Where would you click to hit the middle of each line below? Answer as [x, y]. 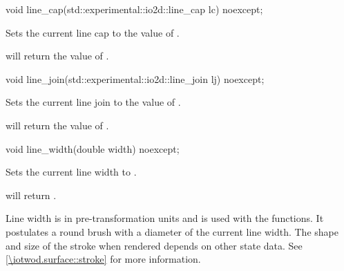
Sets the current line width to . [71, 172]
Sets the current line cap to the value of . [93, 32]
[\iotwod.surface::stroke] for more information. [103, 259]
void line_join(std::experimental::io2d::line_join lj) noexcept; [135, 78]
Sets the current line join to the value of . [93, 102]
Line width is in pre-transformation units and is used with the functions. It [165, 218]
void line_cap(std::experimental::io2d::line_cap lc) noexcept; [134, 9]
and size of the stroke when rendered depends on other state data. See [154, 245]
